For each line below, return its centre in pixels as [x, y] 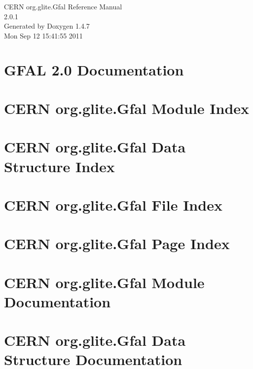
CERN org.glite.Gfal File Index [113, 204]
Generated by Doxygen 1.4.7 [47, 26]
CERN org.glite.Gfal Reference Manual [63, 6]
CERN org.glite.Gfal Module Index [127, 108]
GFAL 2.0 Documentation [94, 69]
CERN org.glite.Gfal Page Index [117, 243]
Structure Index [59, 166]
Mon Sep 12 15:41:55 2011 [43, 35]
